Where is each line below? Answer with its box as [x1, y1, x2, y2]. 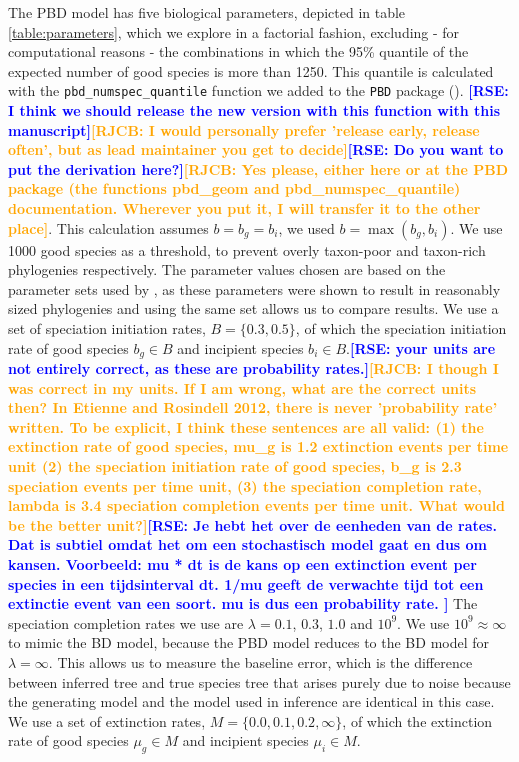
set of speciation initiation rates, [8, 317, 206, 338]
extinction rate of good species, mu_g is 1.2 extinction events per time [8, 436, 509, 457]
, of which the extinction [342, 710, 493, 731]
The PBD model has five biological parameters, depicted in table [8, 2, 406, 22]
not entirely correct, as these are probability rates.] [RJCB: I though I [8, 358, 499, 379]
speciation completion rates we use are [8, 612, 244, 633]
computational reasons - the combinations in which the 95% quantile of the [8, 41, 469, 62]
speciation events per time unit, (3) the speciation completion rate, [8, 475, 482, 496]
